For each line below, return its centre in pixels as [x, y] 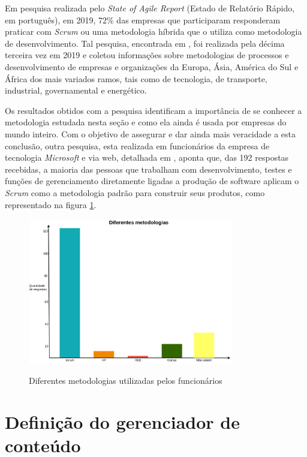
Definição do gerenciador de [122, 421]
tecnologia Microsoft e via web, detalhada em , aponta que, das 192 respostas [147, 157]
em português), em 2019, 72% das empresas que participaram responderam [143, 19]
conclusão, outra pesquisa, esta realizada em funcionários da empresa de [137, 145]
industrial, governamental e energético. [76, 90]
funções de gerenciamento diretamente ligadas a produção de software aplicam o [152, 181]
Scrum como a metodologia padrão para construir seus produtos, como [135, 192]
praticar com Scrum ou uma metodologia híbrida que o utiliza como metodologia [153, 31]
